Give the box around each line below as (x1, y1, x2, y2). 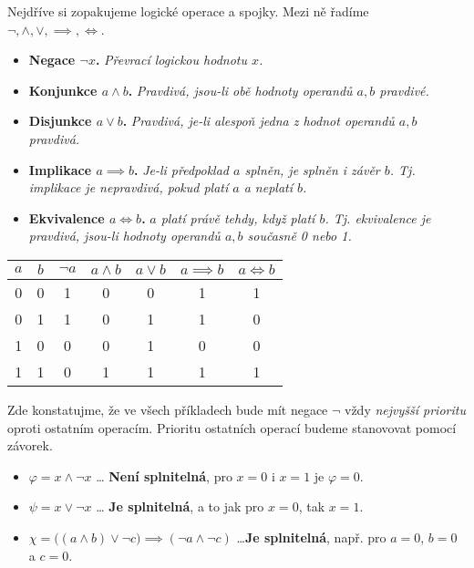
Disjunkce (28, 111, 92, 130)
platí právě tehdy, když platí (160, 208, 315, 227)
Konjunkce (28, 80, 98, 99)
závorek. (7, 436, 53, 455)
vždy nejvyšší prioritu (344, 399, 466, 418)
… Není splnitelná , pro (96, 466, 232, 485)
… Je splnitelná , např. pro (236, 527, 386, 546)
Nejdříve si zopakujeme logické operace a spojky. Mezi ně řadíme (7, 2, 369, 20)
